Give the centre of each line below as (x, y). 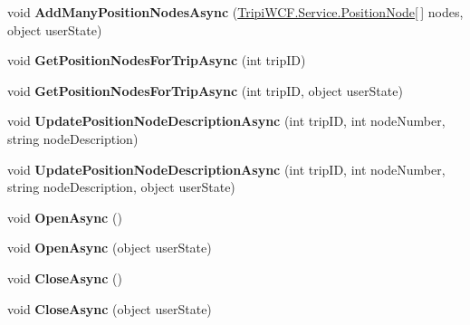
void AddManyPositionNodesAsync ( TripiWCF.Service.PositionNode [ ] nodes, (235, 12)
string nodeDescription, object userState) (121, 187)
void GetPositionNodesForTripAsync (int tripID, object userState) (205, 90)
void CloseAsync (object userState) (110, 308)
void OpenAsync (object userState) (110, 248)
